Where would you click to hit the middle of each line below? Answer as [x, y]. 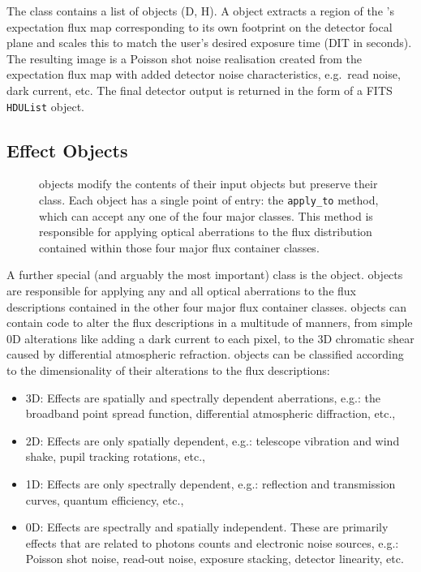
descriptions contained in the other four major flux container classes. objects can [206, 306]
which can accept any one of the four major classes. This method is [206, 215]
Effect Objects [67, 150]
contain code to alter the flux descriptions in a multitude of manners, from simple [210, 323]
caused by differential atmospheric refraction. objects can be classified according [205, 354]
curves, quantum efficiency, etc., [105, 499]
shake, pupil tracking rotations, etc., [115, 456]
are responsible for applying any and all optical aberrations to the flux [181, 291]
